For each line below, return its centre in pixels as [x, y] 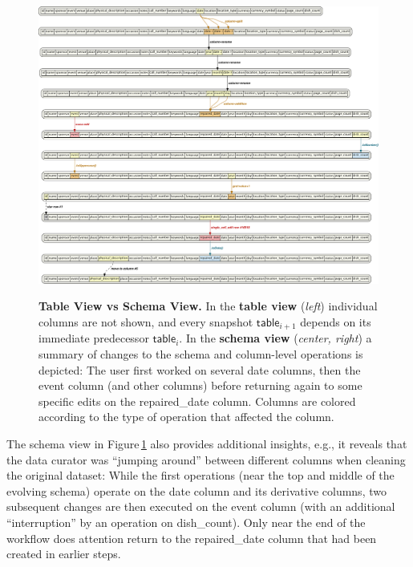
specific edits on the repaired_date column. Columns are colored [197, 401]
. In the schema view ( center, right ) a [275, 338]
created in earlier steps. [64, 554]
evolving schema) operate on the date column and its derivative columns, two [196, 490]
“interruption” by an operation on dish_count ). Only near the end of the [186, 522]
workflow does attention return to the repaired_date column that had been [192, 538]
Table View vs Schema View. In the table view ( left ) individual [208, 306]
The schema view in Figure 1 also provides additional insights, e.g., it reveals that [207, 443]
